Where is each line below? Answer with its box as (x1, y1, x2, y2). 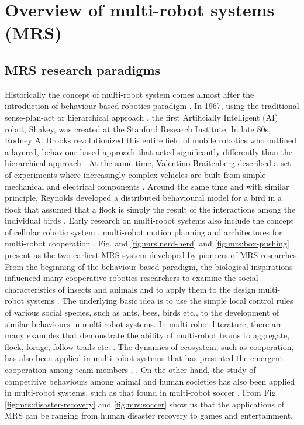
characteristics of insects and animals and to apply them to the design (5, 283, 256, 295)
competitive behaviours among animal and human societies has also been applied (5, 375, 295, 387)
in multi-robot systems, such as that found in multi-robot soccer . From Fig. (5, 386, 278, 399)
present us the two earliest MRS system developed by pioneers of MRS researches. (5, 249, 299, 261)
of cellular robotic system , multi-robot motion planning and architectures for (5, 225, 282, 238)
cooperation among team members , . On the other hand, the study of (5, 364, 256, 376)
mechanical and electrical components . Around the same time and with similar (5, 180, 289, 192)
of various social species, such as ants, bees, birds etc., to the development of (5, 306, 279, 318)
